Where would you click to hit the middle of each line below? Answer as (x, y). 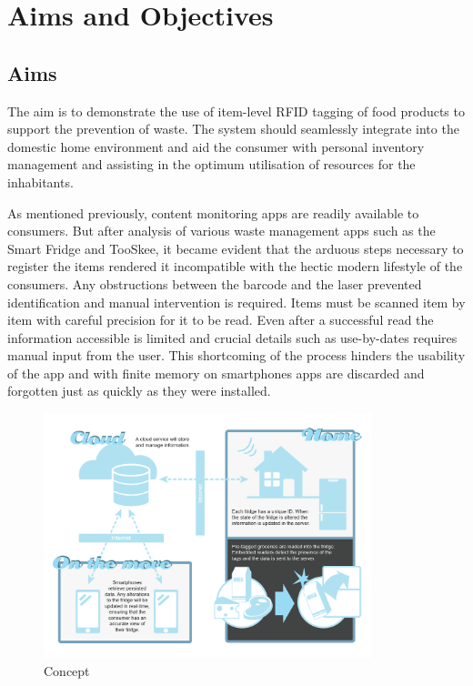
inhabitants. (40, 182)
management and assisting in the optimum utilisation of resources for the (211, 164)
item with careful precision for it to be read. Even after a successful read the (221, 320)
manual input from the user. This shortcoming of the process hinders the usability (236, 355)
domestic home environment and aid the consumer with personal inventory (216, 146)
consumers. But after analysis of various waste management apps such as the (221, 231)
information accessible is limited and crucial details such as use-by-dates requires (232, 337)
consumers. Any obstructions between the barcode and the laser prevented (215, 283)
